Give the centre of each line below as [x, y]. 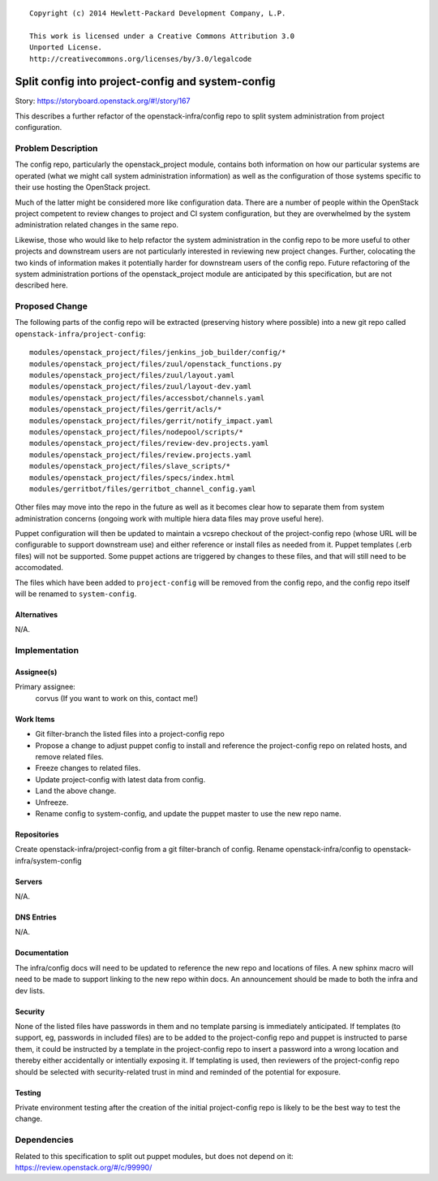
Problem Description [56, 149]
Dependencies [45, 1140]
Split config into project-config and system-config [145, 82]
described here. [41, 285]
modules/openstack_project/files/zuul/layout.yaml [132, 375]
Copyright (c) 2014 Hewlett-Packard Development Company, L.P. [158, 13]
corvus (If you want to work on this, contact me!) [117, 698]
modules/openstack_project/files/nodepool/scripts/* [136, 432]
